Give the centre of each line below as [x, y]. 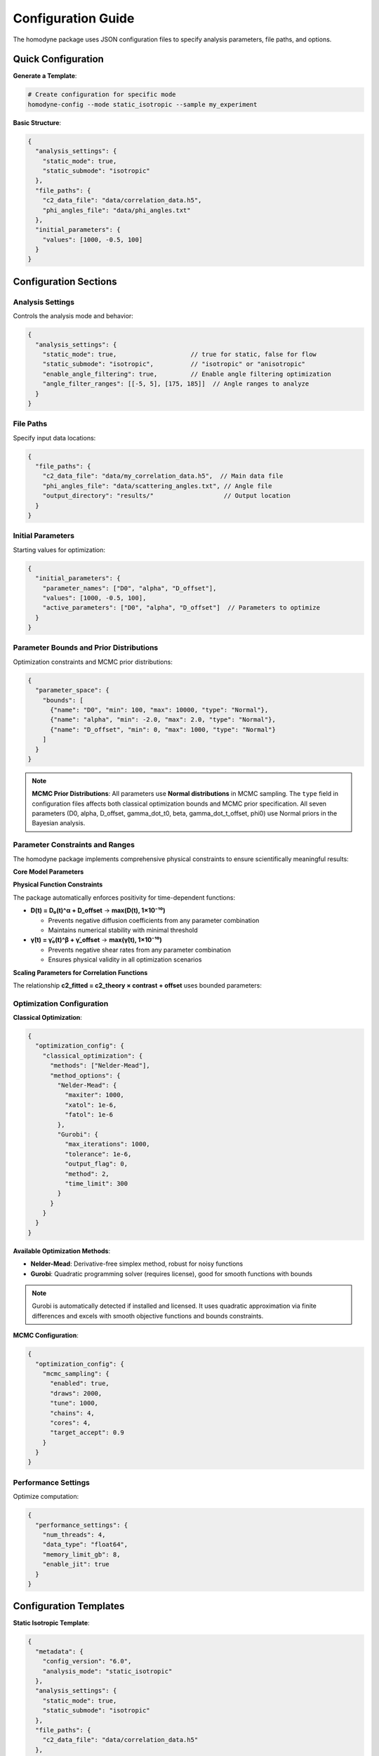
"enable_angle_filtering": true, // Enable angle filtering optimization [187, 374]
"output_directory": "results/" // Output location [167, 496]
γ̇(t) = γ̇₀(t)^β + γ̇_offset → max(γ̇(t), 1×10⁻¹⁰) [97, 940]
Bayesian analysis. [59, 823]
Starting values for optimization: [59, 550]
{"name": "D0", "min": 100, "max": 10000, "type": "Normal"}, [159, 710]
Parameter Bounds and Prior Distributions [86, 648]
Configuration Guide [74, 18]
